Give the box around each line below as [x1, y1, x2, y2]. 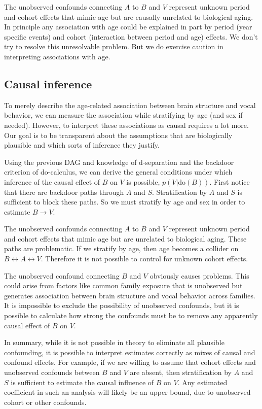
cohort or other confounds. [4, 396, 87, 407]
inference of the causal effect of [4, 176, 100, 187]
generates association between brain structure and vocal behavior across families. [4, 290, 255, 300]
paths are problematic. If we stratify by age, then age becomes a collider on [4, 243, 239, 254]
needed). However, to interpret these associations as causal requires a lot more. [4, 119, 249, 130]
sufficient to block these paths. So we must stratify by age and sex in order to [4, 196, 245, 207]
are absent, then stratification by [130, 367, 232, 378]
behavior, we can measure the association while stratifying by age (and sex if [4, 110, 243, 120]
